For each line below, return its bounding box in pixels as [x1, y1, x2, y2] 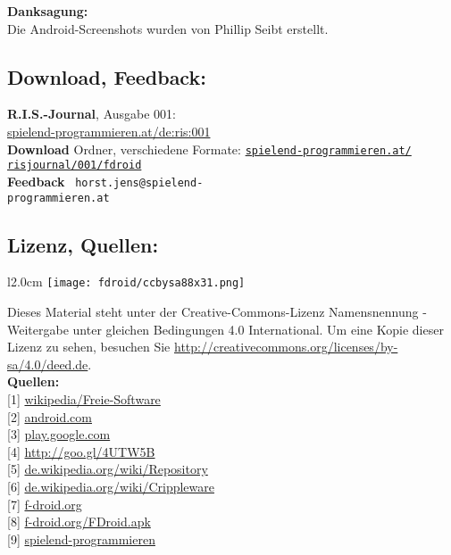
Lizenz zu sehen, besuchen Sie [7, 337, 171, 356]
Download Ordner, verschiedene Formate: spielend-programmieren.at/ [7, 139, 412, 158]
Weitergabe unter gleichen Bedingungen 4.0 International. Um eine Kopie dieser [7, 319, 444, 338]
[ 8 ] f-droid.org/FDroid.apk [7, 512, 151, 531]
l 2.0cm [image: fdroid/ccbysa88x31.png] [7, 272, 246, 291]
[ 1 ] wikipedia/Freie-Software [7, 390, 161, 409]
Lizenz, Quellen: [7, 230, 159, 258]
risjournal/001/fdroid [7, 159, 142, 172]
